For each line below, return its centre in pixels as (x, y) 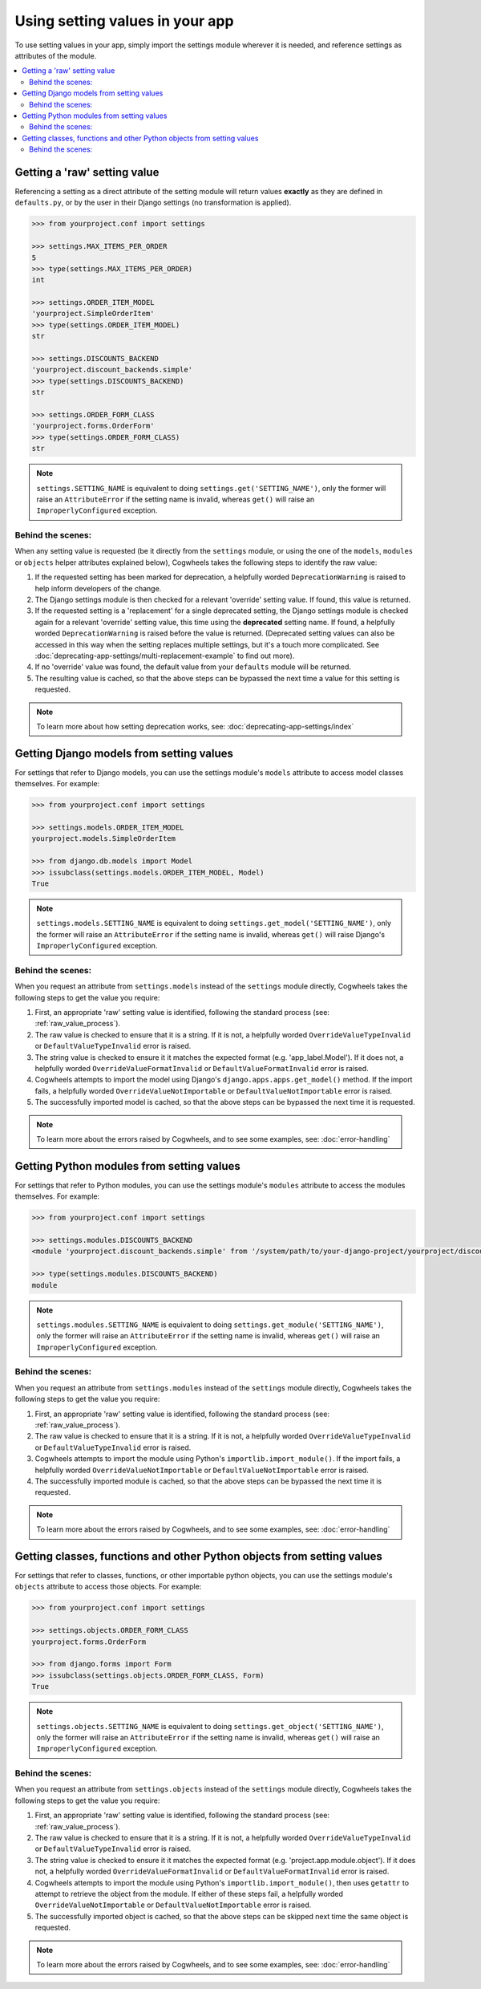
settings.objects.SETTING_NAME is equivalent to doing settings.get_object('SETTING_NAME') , (210, 1726)
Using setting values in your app (124, 21)
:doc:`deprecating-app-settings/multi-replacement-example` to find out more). (165, 656)
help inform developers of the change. (98, 588)
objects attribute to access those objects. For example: (108, 1587)
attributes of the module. (56, 55)
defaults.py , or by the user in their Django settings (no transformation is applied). (153, 203)
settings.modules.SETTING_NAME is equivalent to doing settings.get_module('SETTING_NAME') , (210, 1325)
